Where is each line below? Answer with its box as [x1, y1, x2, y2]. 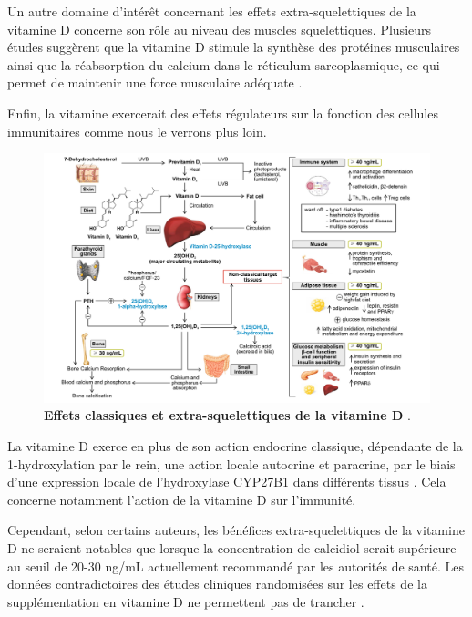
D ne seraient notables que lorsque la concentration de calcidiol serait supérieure [7, 539, 457, 557]
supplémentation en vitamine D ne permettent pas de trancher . [7, 591, 364, 611]
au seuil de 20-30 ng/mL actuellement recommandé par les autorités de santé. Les [7, 556, 464, 575]
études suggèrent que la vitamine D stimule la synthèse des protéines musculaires [7, 37, 460, 57]
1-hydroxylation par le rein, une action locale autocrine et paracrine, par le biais [7, 454, 456, 473]
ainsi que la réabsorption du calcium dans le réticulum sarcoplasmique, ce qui [7, 55, 440, 74]
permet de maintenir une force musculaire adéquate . [7, 73, 303, 92]
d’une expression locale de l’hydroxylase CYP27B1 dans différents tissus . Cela [7, 472, 446, 491]
